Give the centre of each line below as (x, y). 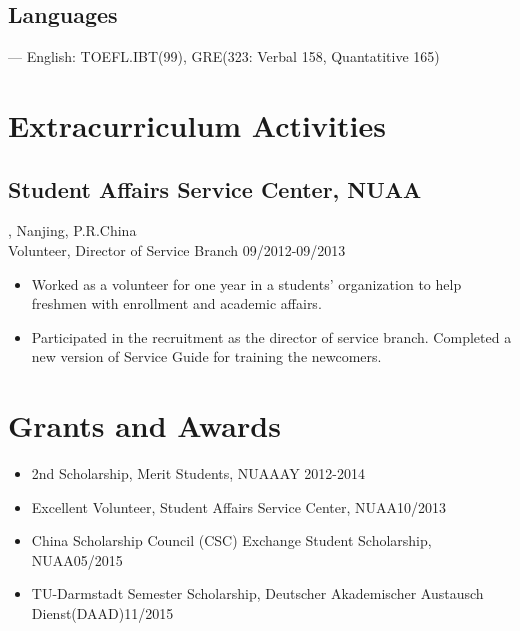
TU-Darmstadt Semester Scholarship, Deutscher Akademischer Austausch (257, 593)
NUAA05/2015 (77, 559)
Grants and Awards (144, 425)
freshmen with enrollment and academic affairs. (176, 303)
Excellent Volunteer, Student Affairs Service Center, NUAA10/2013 (238, 506)
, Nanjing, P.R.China (72, 230)
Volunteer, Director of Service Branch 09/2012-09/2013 (177, 249)
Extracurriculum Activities (197, 124)
